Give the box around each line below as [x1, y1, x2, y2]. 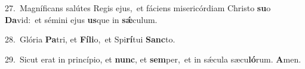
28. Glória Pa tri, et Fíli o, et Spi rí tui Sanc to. [5, 33, 175, 45]
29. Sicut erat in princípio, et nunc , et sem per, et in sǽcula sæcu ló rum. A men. [5, 52, 301, 65]
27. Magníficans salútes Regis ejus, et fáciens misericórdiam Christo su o [5, 2, 271, 14]
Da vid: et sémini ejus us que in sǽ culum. [5, 13, 158, 25]
